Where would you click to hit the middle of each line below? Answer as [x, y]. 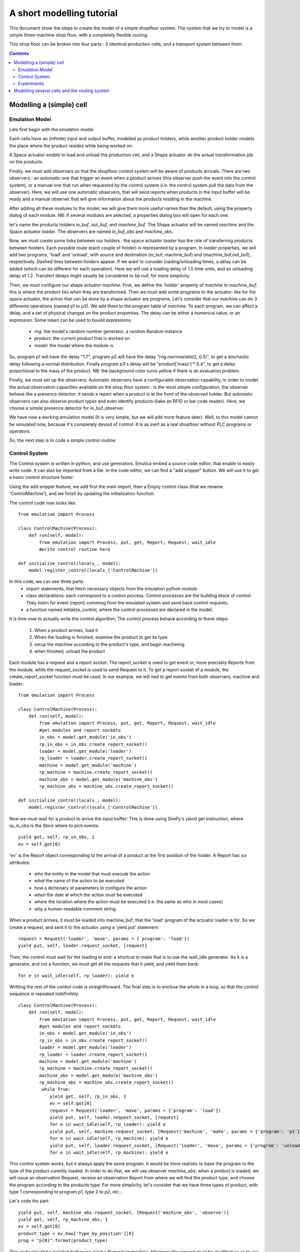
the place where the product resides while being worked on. [71, 146]
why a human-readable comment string [75, 908]
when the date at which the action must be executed [88, 895]
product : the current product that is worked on [82, 339]
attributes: [20, 862]
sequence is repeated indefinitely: [44, 994]
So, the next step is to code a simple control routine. [63, 440]
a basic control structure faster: [42, 477]
